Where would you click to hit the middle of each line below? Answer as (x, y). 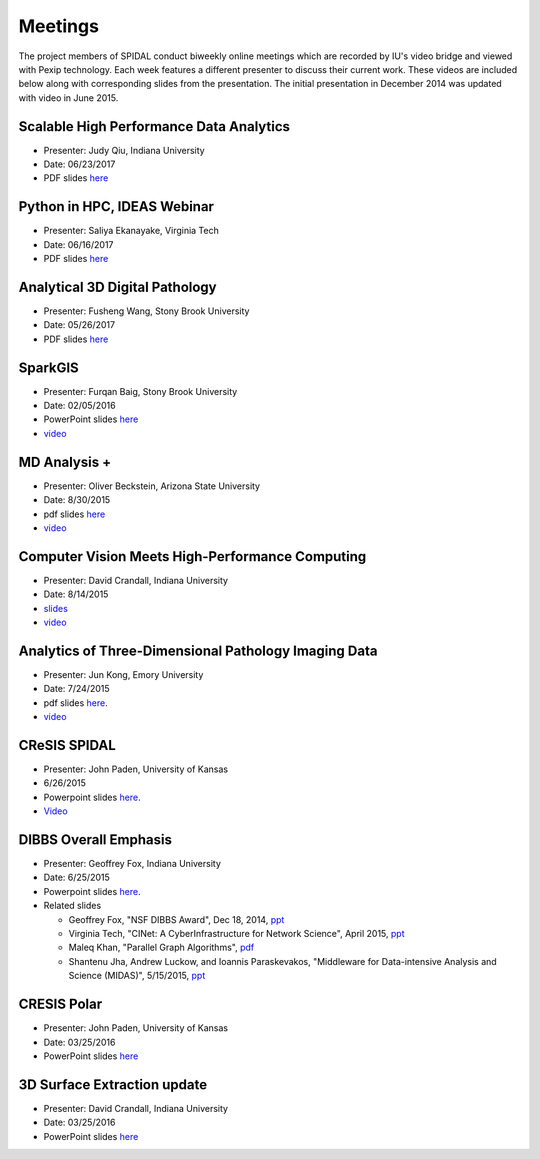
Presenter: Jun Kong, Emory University (123, 674)
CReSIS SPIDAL (67, 745)
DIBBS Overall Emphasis (95, 839)
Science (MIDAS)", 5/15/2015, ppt (137, 976)
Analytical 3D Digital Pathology (117, 286)
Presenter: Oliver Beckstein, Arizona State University (151, 486)
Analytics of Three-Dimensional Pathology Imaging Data (198, 650)
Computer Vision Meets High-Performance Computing (192, 556)
